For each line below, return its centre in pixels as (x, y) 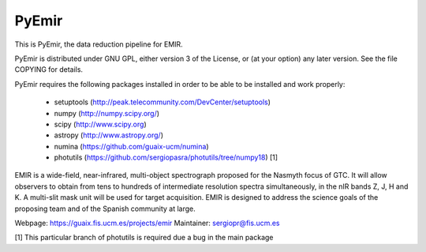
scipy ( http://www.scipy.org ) (100, 124)
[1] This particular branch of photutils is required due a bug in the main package (144, 238)
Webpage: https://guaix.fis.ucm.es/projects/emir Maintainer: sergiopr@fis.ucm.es (147, 223)
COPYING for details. (49, 70)
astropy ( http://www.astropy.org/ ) (109, 135)
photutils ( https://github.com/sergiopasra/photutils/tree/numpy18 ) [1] (166, 157)
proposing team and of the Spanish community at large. (105, 209)
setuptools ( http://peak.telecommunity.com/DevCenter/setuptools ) (163, 102)
